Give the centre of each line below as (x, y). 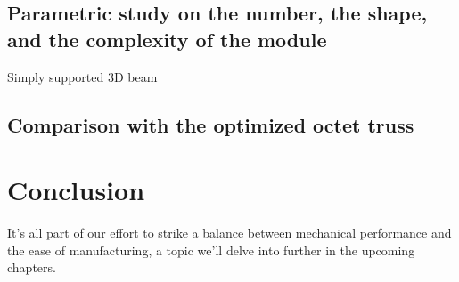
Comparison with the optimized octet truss (211, 124)
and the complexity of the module (167, 39)
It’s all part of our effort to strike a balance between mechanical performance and (229, 233)
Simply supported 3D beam (82, 76)
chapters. (32, 267)
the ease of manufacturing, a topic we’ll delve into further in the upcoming (211, 250)
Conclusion (76, 190)
